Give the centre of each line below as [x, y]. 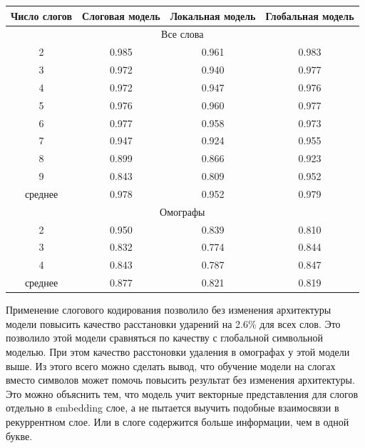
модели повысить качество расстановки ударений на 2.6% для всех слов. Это [173, 323]
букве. [19, 435]
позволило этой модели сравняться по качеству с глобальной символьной [165, 338]
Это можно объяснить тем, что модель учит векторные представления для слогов [182, 393]
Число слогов [42, 15]
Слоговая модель [121, 15]
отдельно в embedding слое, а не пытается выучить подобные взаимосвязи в [173, 408]
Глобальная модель [310, 15]
